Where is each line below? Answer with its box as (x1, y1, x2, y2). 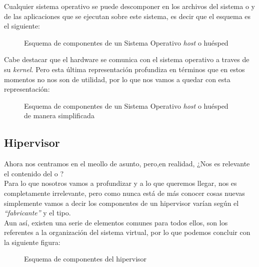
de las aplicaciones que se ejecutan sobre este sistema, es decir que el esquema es (4, 11, 251, 21)
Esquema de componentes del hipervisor (24, 253, 147, 264)
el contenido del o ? (4, 168, 63, 178)
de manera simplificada (24, 110, 94, 121)
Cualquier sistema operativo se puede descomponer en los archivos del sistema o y (4, 1, 255, 11)
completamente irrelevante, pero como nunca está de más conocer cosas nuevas (4, 187, 245, 198)
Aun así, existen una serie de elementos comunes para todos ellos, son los (4, 217, 228, 227)
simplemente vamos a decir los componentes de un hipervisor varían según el (4, 197, 239, 208)
